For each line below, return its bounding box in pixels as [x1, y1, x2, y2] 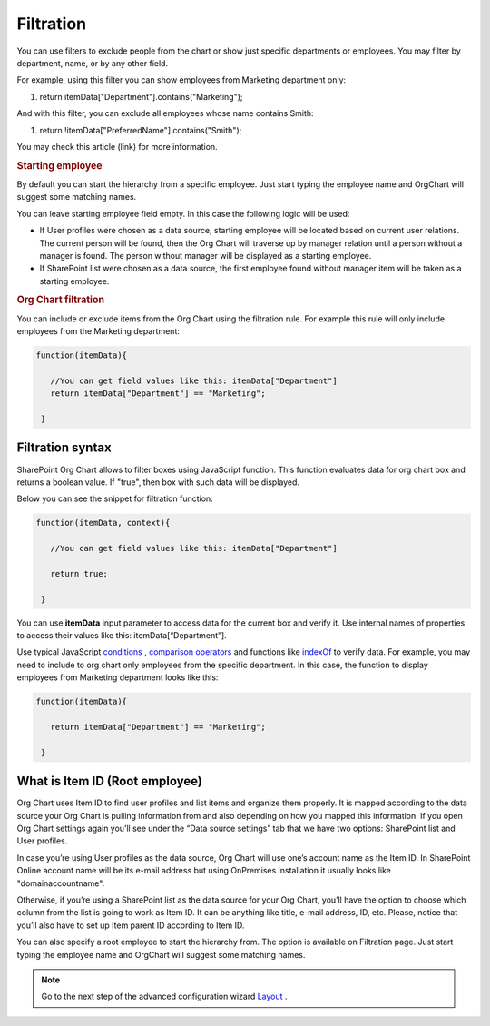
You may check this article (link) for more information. [16, 141, 218, 152]
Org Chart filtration [16, 293, 104, 306]
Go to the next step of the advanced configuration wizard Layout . [41, 991, 288, 1002]
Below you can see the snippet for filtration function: [16, 493, 213, 504]
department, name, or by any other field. [16, 57, 168, 68]
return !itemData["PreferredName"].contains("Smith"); [39, 124, 242, 135]
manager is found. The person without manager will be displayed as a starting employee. [39, 250, 372, 261]
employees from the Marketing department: [16, 326, 181, 337]
